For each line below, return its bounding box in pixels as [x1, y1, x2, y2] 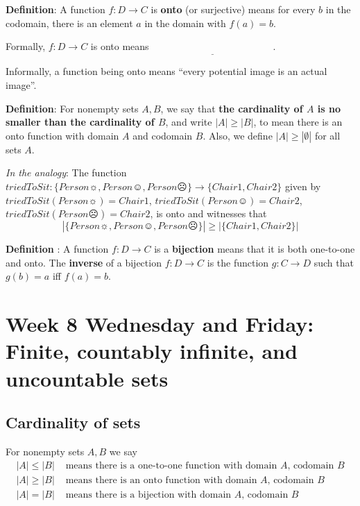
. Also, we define [203, 128, 273, 142]
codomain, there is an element [6, 15, 133, 30]
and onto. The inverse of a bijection [6, 255, 162, 269]
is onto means [90, 39, 149, 53]
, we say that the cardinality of [160, 101, 303, 115]
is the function [207, 255, 269, 269]
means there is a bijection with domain [65, 489, 232, 500]
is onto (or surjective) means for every [151, 2, 316, 16]
